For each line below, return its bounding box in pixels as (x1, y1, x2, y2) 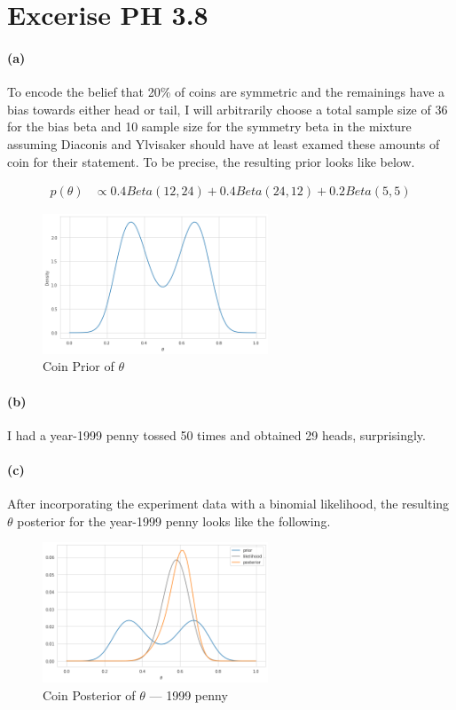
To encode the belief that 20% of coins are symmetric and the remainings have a (7, 83, 445, 101)
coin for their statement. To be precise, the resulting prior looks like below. (7, 152, 415, 170)
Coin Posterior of (43, 685, 136, 704)
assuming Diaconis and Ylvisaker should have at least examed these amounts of (7, 134, 440, 153)
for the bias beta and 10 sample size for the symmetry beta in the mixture (7, 117, 412, 136)
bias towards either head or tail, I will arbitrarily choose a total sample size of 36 (7, 99, 448, 118)
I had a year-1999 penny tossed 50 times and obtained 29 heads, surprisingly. (7, 425, 426, 444)
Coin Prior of (43, 357, 114, 375)
